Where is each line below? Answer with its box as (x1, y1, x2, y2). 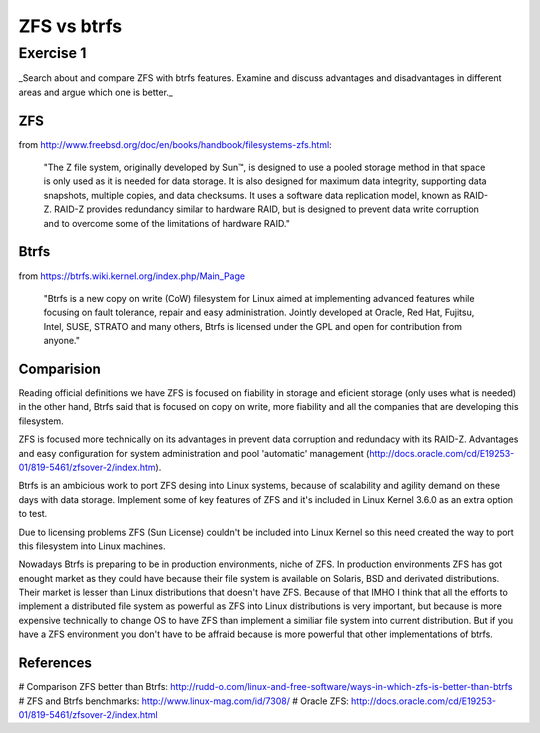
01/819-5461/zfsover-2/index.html (18, 708, 159, 720)
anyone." (43, 335, 80, 347)
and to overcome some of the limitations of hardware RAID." (43, 217, 290, 229)
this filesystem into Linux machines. (18, 540, 166, 552)
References (18, 655, 92, 672)
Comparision (18, 360, 101, 377)
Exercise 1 (18, 44, 87, 62)
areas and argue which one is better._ (18, 86, 174, 98)
